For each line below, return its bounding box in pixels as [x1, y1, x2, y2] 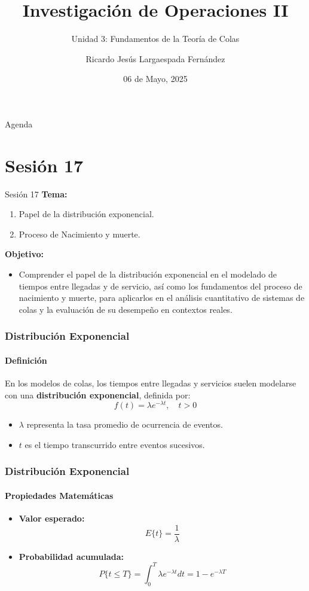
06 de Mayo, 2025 [123, 72, 188, 85]
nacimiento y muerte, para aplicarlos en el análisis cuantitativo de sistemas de [19, 291, 305, 304]
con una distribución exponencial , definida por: [5, 388, 191, 401]
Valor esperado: [19, 512, 85, 525]
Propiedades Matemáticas [5, 489, 114, 501]
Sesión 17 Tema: [5, 187, 68, 200]
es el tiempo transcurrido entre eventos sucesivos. [25, 438, 205, 450]
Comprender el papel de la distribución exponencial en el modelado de [19, 268, 277, 280]
